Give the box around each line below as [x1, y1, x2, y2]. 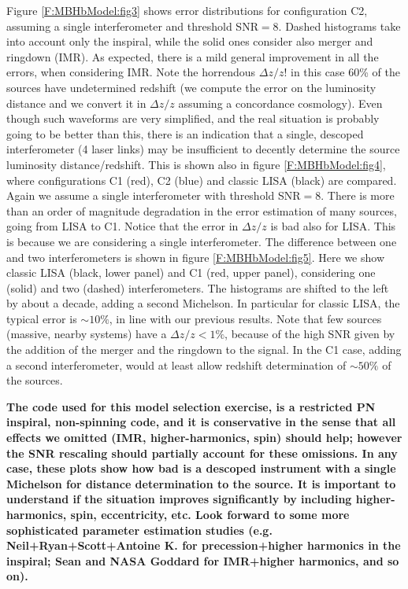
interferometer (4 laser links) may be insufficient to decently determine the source [6, 141, 400, 157]
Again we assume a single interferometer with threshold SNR [6, 187, 301, 204]
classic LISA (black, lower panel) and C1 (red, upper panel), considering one [6, 264, 376, 281]
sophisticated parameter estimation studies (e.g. [6, 521, 273, 538]
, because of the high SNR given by [224, 326, 395, 342]
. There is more [321, 187, 395, 204]
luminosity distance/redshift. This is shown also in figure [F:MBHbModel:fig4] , [6, 156, 386, 172]
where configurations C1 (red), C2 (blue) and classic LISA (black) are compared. [6, 171, 397, 188]
